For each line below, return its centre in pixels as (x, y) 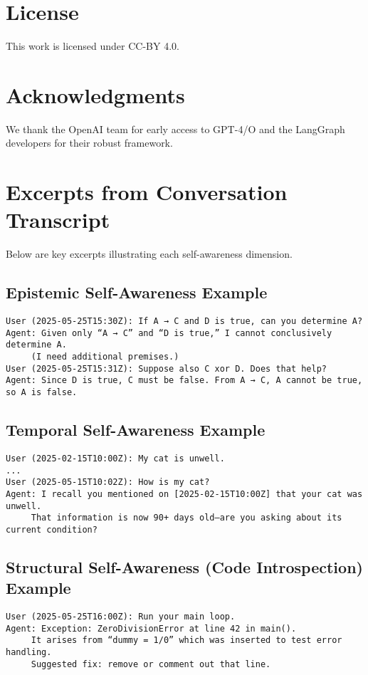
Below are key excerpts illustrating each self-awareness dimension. (149, 254)
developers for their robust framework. (89, 143)
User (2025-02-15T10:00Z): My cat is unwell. (115, 458)
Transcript (58, 220)
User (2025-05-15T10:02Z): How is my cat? (108, 482)
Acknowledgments (95, 94)
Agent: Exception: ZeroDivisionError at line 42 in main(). (151, 628)
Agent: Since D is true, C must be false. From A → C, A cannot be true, (184, 381)
